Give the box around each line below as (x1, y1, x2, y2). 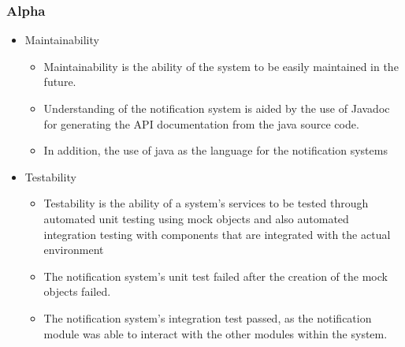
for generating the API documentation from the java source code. (43, 115, 359, 132)
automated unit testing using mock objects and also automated (43, 210, 349, 226)
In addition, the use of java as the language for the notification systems (43, 142, 388, 159)
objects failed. (43, 283, 111, 300)
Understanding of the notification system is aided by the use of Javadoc (43, 100, 390, 116)
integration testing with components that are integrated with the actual (43, 226, 391, 242)
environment (43, 241, 104, 258)
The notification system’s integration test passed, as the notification (43, 309, 372, 326)
